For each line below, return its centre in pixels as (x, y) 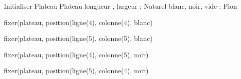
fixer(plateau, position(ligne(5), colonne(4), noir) (76, 71)
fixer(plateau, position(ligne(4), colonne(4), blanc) (78, 22)
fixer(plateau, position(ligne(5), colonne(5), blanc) (78, 38)
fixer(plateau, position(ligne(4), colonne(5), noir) (76, 54)
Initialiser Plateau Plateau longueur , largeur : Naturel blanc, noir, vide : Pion (120, 6)
